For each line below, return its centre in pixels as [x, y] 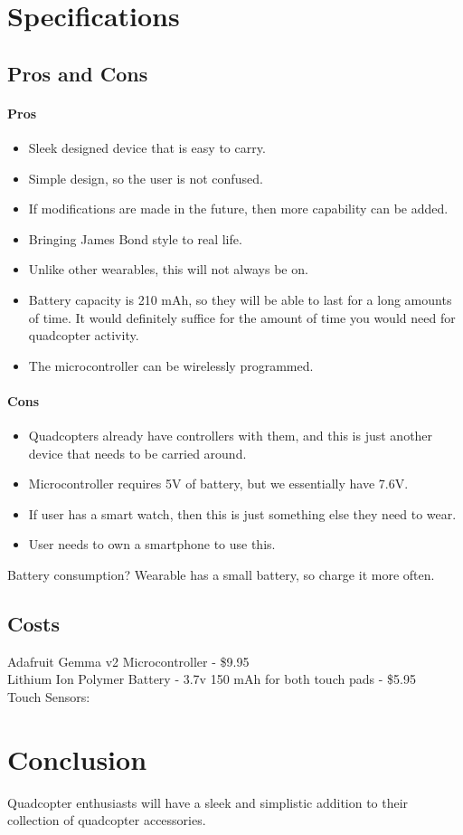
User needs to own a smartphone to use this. [152, 544]
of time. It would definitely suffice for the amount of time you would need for [242, 317]
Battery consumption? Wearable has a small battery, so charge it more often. [221, 575]
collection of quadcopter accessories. [107, 820]
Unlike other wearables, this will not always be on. [168, 269]
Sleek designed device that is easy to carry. [147, 147]
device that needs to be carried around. [137, 453]
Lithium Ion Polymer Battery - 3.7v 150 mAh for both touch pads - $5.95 [212, 679]
